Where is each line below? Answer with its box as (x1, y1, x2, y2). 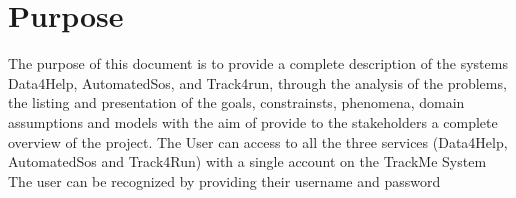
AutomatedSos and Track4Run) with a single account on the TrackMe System (8, 151, 487, 172)
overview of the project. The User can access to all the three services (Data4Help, (8, 131, 508, 152)
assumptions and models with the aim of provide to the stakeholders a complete (8, 111, 498, 132)
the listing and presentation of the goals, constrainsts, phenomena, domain (8, 92, 465, 113)
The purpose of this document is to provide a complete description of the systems (8, 53, 508, 74)
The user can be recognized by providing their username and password (8, 170, 441, 191)
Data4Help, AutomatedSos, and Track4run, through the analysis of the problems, (8, 72, 507, 93)
